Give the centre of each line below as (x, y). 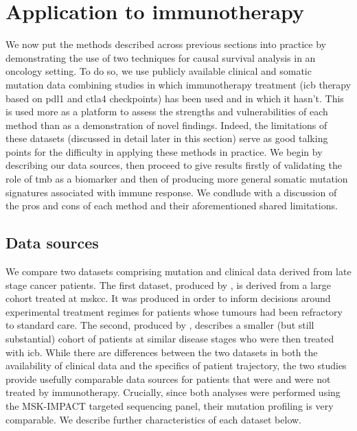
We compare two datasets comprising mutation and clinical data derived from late (178, 271)
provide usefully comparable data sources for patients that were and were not (168, 378)
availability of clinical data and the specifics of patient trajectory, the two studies (176, 365)
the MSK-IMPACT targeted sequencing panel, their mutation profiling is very (170, 405)
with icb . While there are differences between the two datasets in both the (162, 352)
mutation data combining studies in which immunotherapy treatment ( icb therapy (178, 84)
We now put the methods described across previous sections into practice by (166, 44)
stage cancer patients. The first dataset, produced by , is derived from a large (168, 284)
